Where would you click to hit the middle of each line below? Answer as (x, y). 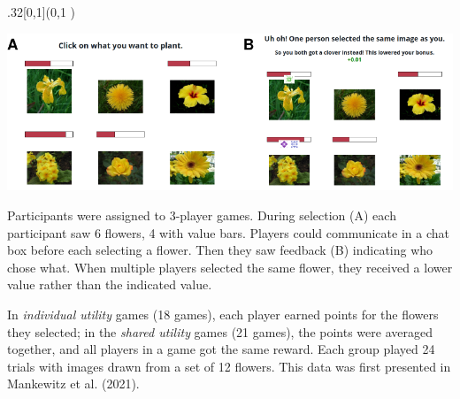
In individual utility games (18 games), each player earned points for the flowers (223, 315)
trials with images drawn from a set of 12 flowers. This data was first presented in (229, 366)
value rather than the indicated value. (110, 284)
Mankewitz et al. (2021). (73, 384)
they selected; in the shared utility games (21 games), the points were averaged (220, 331)
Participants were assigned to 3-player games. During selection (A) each (202, 215)
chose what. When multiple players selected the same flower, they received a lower (230, 267)
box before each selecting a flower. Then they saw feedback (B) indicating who (220, 250)
